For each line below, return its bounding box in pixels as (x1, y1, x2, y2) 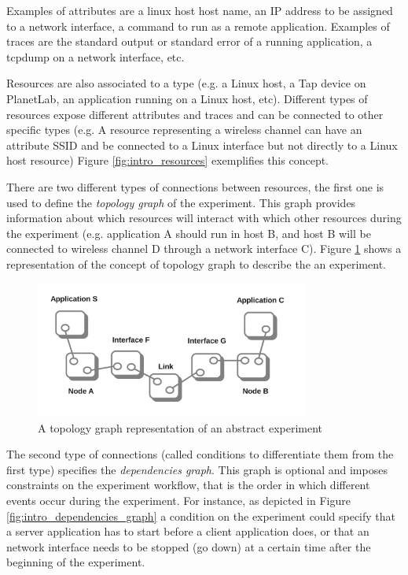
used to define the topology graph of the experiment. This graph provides (6, 194, 356, 210)
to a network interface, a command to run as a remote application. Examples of (6, 17, 390, 34)
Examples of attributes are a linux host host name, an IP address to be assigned (6, 2, 393, 18)
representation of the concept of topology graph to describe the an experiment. (6, 255, 386, 272)
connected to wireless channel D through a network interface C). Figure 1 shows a (6, 240, 402, 257)
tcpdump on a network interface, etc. (6, 48, 185, 65)
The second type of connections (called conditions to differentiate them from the (6, 446, 394, 462)
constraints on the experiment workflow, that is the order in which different (6, 477, 370, 493)
